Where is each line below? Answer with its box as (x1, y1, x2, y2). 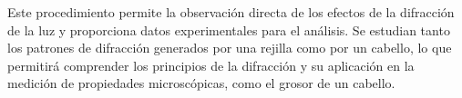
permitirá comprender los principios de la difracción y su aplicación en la (7, 55, 415, 74)
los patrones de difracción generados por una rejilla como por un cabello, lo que (7, 38, 452, 57)
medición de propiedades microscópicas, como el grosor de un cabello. (7, 73, 395, 93)
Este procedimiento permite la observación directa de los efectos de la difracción (7, 3, 455, 21)
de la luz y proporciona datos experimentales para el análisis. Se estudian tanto (7, 20, 450, 39)
